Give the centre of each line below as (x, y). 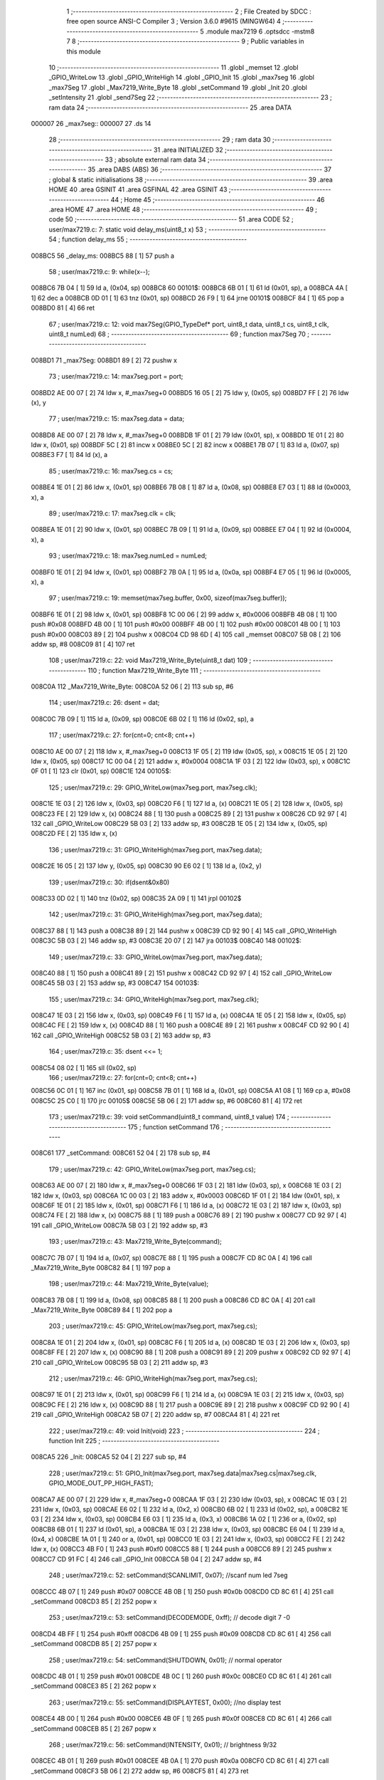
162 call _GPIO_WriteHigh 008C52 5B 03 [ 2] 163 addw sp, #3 (121, 1035)
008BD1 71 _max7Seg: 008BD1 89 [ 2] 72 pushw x (104, 360)
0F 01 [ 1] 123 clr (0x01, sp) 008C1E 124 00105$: (101, 771)
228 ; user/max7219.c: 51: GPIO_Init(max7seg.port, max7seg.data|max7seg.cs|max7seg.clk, (182, 1473)
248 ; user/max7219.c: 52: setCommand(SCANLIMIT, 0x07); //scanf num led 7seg (168, 1575)
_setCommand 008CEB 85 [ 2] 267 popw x (94, 1728)
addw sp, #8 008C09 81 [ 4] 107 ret (83, 644)
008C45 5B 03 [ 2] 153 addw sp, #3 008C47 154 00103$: (115, 983)
